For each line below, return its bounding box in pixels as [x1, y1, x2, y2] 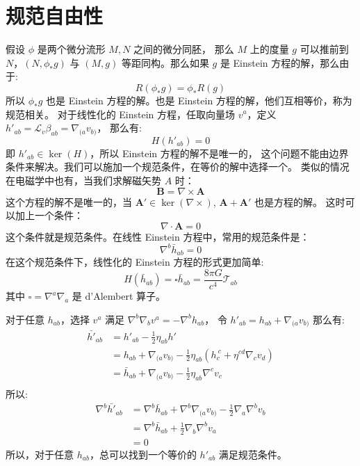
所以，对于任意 [6, 447, 74, 461]
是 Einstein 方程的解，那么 [220, 55, 340, 70]
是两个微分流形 [37, 42, 106, 56]
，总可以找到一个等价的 [89, 447, 197, 461]
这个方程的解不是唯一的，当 [6, 194, 132, 209]
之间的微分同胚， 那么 [133, 42, 234, 56]
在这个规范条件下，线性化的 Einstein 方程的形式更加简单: [6, 255, 264, 269]
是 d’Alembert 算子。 [72, 289, 166, 303]
